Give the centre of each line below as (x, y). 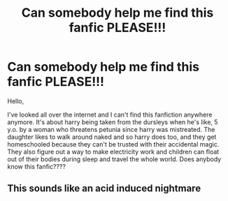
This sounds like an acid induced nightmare (104, 189)
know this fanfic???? (37, 166)
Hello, (16, 101)
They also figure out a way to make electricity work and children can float (113, 151)
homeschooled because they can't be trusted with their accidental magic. (113, 144)
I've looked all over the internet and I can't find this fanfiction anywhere (110, 114)
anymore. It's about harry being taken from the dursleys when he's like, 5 (113, 122)
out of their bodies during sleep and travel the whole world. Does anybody (114, 159)
